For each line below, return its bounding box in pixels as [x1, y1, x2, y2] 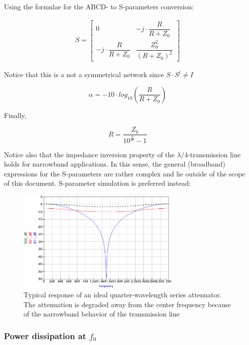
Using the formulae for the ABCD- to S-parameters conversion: [4, 1, 194, 11]
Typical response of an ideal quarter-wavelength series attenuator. [24, 289, 222, 300]
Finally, [4, 110, 27, 120]
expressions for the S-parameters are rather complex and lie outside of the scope [4, 168, 246, 178]
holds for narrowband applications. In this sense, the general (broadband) [4, 159, 225, 169]
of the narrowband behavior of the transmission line [24, 309, 180, 319]
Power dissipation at [4, 329, 86, 342]
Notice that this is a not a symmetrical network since [4, 69, 164, 80]
